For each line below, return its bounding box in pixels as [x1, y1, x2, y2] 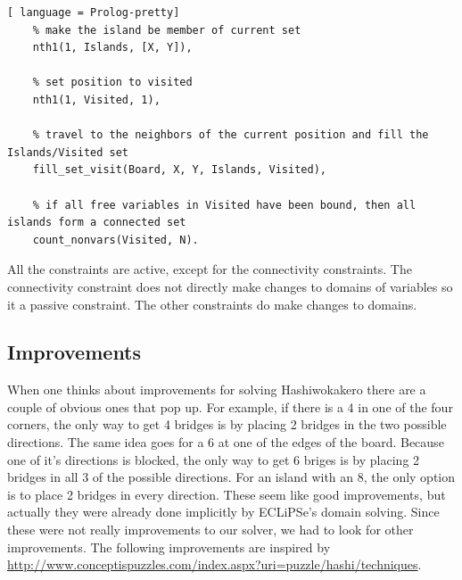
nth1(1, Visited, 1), [32, 93, 161, 106]
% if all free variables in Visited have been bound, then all [32, 198, 417, 211]
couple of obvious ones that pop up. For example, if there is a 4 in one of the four [7, 397, 453, 416]
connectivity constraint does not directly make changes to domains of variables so [7, 277, 453, 295]
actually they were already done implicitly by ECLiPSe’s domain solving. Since [7, 502, 440, 521]
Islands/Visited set [7, 145, 129, 159]
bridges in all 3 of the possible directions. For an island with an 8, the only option [7, 468, 456, 486]
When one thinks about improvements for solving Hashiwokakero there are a [7, 380, 426, 399]
